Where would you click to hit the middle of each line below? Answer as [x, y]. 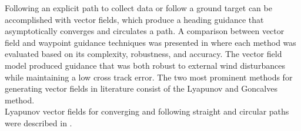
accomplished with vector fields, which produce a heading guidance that [134, 19]
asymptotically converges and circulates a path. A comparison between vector [145, 31]
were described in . [39, 122]
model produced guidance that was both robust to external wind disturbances [145, 65]
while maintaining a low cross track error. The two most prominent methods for [149, 77]
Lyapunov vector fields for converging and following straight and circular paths [147, 111]
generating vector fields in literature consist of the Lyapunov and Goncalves [141, 88]
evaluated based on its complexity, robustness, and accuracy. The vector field [143, 54]
